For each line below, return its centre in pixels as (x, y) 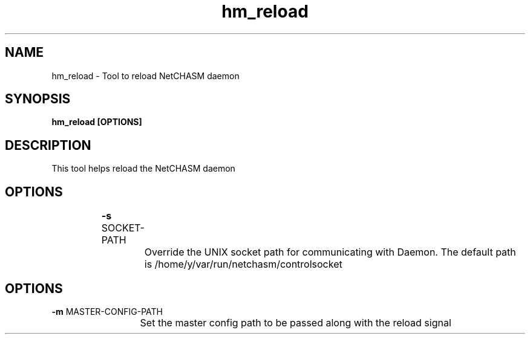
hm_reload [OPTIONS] (97, 122)
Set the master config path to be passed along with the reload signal (296, 322)
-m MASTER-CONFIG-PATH (107, 311)
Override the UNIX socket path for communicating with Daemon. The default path (330, 252)
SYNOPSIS (38, 99)
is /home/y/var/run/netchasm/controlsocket (243, 264)
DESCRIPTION (48, 145)
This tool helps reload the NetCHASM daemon (143, 169)
